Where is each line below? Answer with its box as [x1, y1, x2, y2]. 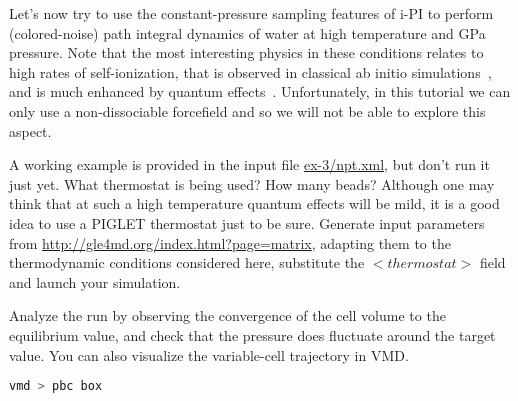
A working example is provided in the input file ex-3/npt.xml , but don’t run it [9, 154, 490, 175]
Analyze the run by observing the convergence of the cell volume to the [9, 305, 446, 326]
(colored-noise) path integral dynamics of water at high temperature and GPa [9, 22, 486, 43]
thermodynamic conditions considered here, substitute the [9, 252, 365, 273]
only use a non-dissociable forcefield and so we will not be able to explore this [9, 100, 486, 121]
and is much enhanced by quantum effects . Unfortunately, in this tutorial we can [9, 81, 511, 102]
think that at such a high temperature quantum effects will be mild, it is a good [9, 193, 500, 214]
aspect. [9, 120, 52, 141]
